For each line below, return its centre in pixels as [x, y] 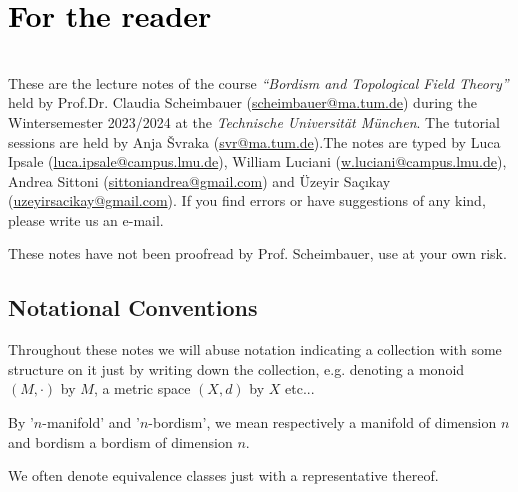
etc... [300, 388]
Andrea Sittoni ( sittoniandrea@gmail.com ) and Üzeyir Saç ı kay [199, 180]
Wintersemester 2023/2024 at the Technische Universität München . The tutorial [254, 121]
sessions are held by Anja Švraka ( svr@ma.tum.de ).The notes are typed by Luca [254, 141]
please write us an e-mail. [86, 219]
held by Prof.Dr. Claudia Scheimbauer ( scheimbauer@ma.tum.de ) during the [242, 102]
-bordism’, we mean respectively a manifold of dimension [322, 422]
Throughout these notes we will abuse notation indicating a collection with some [255, 349]
